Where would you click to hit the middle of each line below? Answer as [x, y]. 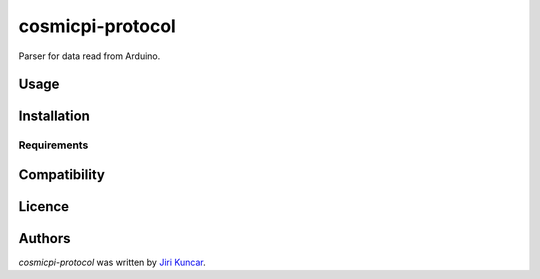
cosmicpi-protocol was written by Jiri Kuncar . [112, 262]
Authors [44, 238]
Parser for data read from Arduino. [89, 56]
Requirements [53, 145]
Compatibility [61, 174]
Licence [44, 206]
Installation [54, 116]
